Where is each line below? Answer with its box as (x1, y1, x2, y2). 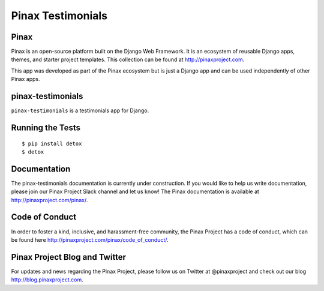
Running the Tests (11, 122, 81, 133)
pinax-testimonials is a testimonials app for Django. (11, 107, 149, 114)
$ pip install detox (22, 140, 82, 147)
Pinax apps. (11, 76, 40, 83)
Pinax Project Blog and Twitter (11, 252, 126, 262)
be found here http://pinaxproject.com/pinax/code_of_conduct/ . (11, 236, 169, 243)
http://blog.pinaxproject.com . (11, 276, 83, 283)
